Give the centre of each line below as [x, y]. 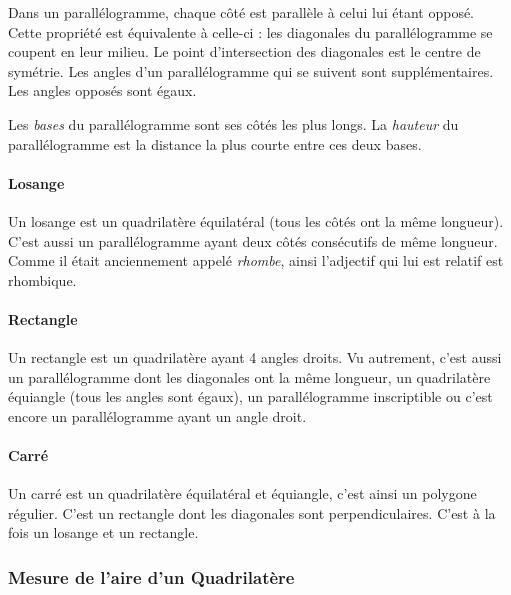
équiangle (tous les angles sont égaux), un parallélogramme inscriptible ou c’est [250, 396]
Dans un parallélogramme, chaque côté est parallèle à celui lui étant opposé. [241, 12]
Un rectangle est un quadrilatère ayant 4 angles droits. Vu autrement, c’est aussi [255, 357]
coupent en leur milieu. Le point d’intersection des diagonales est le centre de [244, 51]
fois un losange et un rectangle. [103, 532]
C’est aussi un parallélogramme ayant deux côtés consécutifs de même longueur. [253, 240]
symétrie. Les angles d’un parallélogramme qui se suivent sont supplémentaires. [251, 70]
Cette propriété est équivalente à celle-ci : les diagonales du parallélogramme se [250, 31]
